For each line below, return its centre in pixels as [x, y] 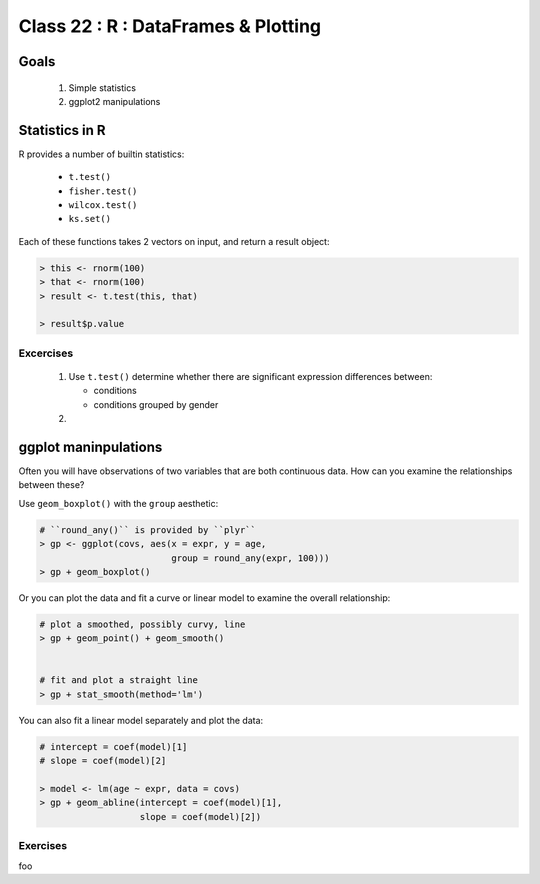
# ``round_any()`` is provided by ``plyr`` [148, 529]
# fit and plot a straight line [119, 680]
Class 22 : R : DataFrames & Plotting [170, 26]
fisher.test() [103, 191]
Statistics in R [62, 130]
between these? [51, 485]
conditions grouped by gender [156, 404]
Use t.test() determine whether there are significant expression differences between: [250, 376]
